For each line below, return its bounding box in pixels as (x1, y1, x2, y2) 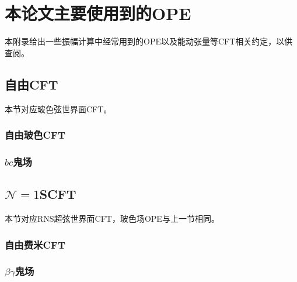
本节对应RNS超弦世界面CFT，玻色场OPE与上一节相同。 (5, 212, 219, 224)
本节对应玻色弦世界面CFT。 (5, 102, 112, 115)
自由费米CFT (5, 237, 65, 252)
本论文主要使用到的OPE (5, 1, 191, 25)
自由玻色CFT (5, 128, 65, 142)
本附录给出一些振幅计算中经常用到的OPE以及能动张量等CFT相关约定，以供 (5, 35, 293, 47)
